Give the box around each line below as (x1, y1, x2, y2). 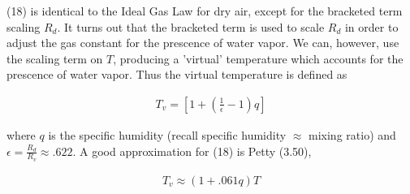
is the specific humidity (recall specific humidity (48, 127, 287, 143)
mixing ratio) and (309, 127, 396, 143)
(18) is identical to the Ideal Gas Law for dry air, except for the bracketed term (6, 2, 403, 19)
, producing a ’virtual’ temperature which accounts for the (113, 50, 404, 67)
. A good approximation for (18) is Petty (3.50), (72, 142, 312, 159)
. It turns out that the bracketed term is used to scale (57, 18, 325, 35)
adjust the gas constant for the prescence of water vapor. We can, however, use (6, 34, 399, 51)
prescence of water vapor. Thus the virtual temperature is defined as (6, 66, 347, 83)
